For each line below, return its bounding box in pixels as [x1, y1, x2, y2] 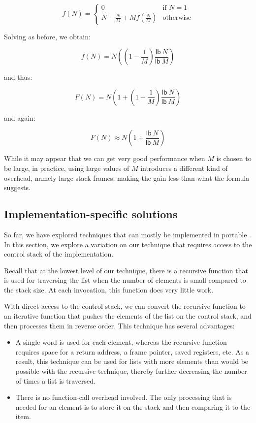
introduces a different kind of [140, 163, 228, 173]
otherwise [162, 14, 192, 22]
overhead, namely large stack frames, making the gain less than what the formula [4, 172, 250, 183]
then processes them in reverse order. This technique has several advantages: [4, 320, 235, 330]
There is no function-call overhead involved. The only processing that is [15, 392, 232, 402]
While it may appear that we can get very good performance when [4, 153, 205, 163]
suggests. [4, 182, 31, 193]
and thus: [4, 72, 32, 82]
